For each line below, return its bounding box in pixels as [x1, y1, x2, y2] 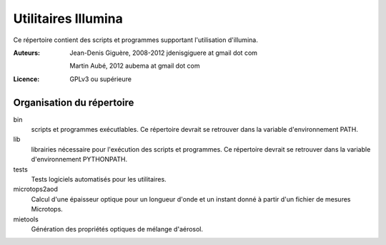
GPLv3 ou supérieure [69, 75, 132, 83]
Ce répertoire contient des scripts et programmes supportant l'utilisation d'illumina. [13, 36, 259, 44]
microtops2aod [13, 185, 59, 194]
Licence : [13, 75, 40, 83]
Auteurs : [13, 48, 41, 57]
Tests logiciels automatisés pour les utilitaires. [31, 174, 167, 183]
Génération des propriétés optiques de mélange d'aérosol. [31, 224, 204, 233]
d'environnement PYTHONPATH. [31, 155, 128, 164]
